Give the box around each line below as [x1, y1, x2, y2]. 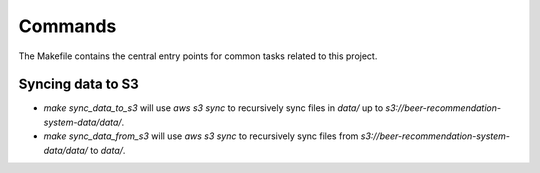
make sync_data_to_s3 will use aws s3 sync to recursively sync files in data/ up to [43, 102, 384, 114]
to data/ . [90, 144, 126, 156]
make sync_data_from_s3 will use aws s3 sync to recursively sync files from [43, 130, 359, 142]
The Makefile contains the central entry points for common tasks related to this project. [18, 50, 378, 62]
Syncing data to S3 [18, 76, 139, 93]
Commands [18, 15, 117, 37]
